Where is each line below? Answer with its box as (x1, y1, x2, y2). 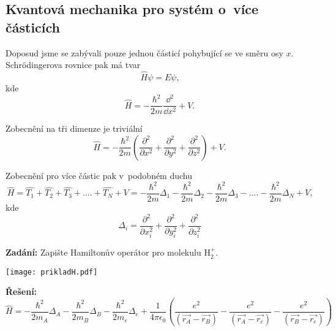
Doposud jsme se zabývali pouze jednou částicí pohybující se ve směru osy (6, 46, 283, 59)
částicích (6, 17, 60, 36)
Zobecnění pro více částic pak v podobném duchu (6, 169, 193, 181)
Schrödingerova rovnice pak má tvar (6, 58, 141, 71)
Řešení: (6, 285, 37, 298)
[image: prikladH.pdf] (6, 267, 98, 276)
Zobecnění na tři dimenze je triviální (6, 122, 143, 135)
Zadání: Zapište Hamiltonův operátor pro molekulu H (6, 246, 211, 259)
